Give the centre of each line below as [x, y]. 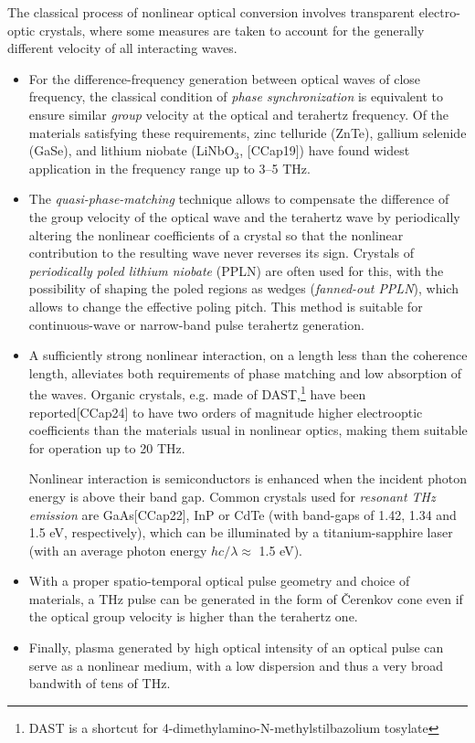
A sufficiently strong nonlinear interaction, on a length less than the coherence [248, 355]
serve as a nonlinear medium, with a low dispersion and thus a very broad [236, 665]
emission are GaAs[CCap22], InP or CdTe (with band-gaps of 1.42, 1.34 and [243, 514]
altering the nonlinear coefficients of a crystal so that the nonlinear [216, 234]
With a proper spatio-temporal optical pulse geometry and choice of [219, 581]
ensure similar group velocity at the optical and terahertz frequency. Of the [239, 114]
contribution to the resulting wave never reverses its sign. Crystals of [221, 253]
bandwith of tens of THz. [100, 683]
